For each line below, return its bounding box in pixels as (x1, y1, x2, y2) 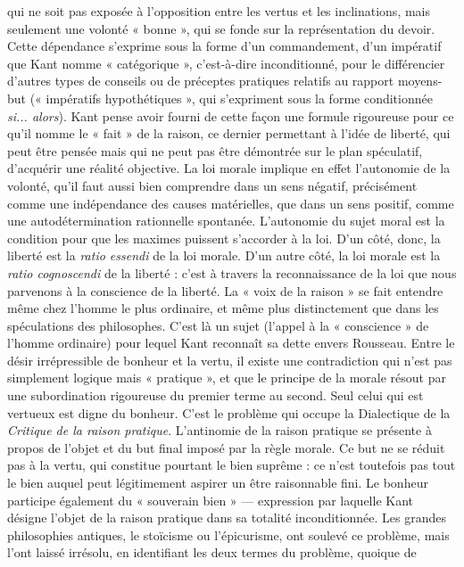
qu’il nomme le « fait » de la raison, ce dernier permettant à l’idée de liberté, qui (7, 124, 451, 143)
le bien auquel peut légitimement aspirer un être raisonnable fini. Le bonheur (7, 473, 428, 492)
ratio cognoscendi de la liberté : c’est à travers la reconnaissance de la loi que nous (7, 263, 457, 282)
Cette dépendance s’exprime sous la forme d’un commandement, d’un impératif (7, 37, 442, 55)
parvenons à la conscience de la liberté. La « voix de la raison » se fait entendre (7, 281, 443, 300)
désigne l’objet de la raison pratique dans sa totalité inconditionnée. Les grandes (7, 508, 446, 527)
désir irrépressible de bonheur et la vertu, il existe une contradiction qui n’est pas (7, 350, 452, 369)
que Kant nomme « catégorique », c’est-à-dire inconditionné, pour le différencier (7, 53, 445, 72)
